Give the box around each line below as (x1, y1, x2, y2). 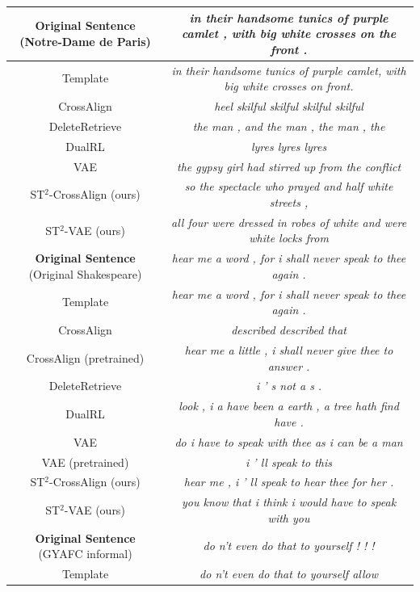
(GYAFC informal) (38, 545, 132, 562)
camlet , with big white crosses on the (181, 25, 397, 42)
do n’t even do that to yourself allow (199, 565, 379, 582)
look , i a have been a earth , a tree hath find (178, 397, 399, 414)
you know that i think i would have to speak (181, 493, 397, 510)
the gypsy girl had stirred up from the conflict (177, 157, 401, 174)
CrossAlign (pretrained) (26, 349, 145, 366)
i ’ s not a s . (255, 377, 322, 394)
